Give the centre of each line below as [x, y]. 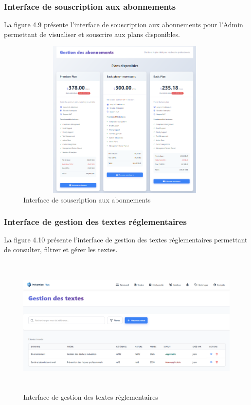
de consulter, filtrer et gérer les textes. [61, 249]
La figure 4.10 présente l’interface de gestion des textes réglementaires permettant [126, 240]
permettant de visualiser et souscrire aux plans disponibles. [92, 34]
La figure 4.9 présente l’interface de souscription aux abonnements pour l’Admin [124, 25]
